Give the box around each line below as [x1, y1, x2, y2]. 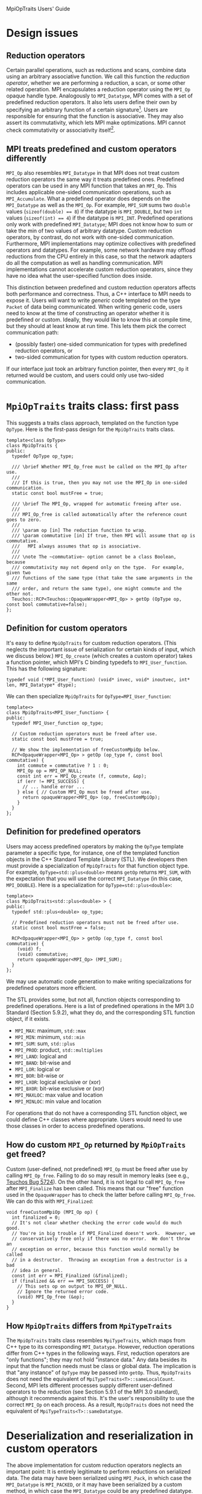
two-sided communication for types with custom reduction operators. [14, 353, 188, 361]
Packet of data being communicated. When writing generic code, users [6, 303, 183, 310]
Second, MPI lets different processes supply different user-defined [6, 1382, 172, 1389]
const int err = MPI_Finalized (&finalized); [11, 1273, 128, 1279]
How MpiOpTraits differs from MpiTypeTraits [6, 1320, 172, 1331]
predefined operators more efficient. [6, 984, 97, 991]
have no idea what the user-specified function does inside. [6, 272, 153, 280]
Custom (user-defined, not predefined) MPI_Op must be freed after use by [6, 1165, 188, 1173]
